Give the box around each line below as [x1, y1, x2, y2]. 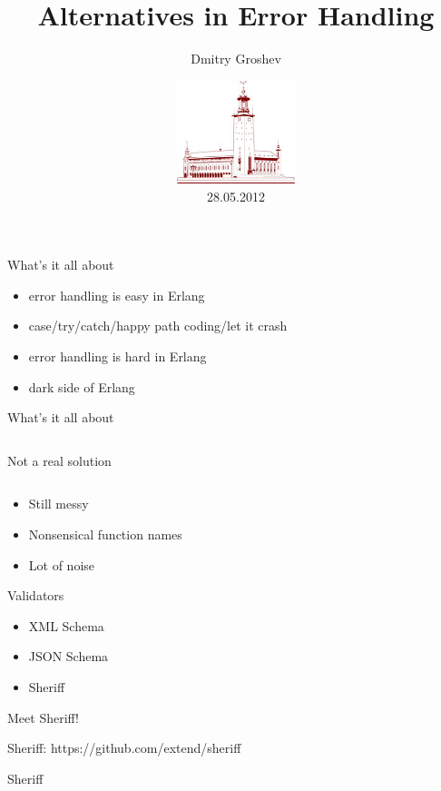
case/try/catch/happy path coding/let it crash [28, 316, 288, 335]
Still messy [28, 494, 89, 513]
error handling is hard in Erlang [28, 347, 207, 366]
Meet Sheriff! [7, 707, 79, 727]
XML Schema [28, 616, 104, 635]
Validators [7, 586, 64, 605]
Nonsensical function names [28, 525, 182, 544]
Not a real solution [7, 450, 112, 470]
